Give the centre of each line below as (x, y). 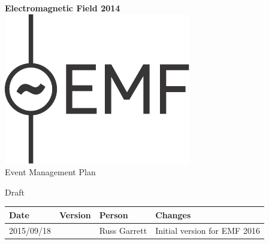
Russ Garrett (123, 230)
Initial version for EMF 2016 (208, 230)
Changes (173, 214)
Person (114, 214)
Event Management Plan (50, 172)
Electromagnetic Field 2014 (63, 8)
